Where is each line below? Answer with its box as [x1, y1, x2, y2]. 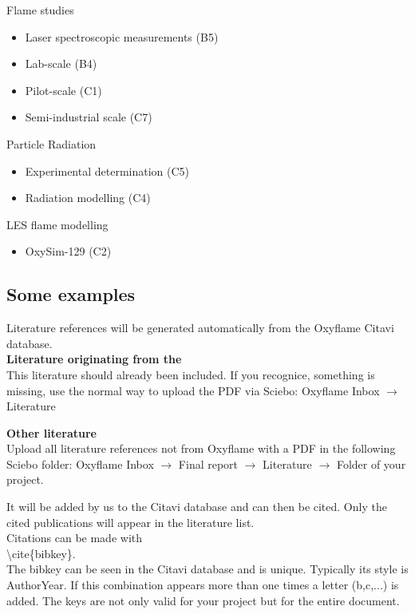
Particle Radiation [6, 135, 97, 152]
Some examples [6, 282, 136, 307]
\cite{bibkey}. [6, 545, 76, 561]
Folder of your [336, 455, 406, 472]
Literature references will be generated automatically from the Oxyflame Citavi [6, 319, 394, 336]
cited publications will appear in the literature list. [6, 513, 255, 530]
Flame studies [6, 2, 74, 18]
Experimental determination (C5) [25, 162, 190, 179]
